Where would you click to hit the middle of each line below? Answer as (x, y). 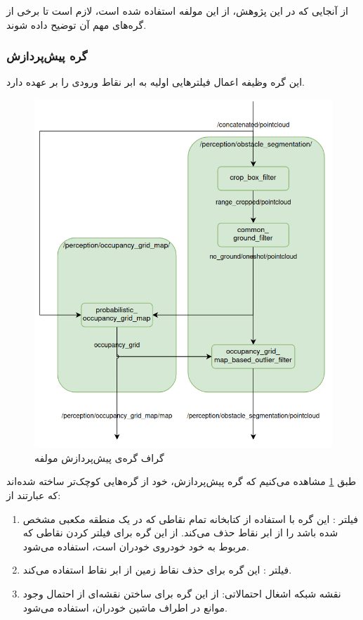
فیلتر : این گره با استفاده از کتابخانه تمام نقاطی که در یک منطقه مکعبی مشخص (191, 518)
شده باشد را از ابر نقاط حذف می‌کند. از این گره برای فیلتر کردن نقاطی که (180, 532)
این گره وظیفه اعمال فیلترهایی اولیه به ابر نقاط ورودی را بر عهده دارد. (156, 82)
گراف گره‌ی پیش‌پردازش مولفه (99, 457)
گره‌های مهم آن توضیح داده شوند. (77, 24)
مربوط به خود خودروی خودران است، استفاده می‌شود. (136, 546)
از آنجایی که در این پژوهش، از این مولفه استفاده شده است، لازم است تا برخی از (177, 11)
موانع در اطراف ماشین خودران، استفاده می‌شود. (125, 607)
